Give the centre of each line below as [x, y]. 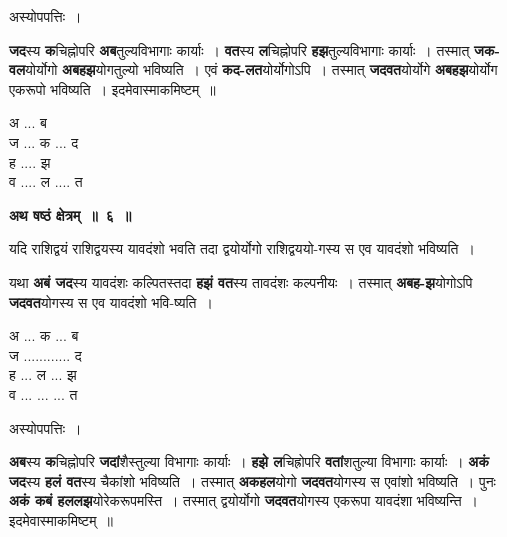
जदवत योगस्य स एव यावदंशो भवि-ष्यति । [111, 301]
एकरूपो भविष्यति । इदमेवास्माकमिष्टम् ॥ [112, 88]
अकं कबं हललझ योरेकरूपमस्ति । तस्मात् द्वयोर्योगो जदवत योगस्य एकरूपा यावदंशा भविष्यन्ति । [244, 500]
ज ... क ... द [44, 141]
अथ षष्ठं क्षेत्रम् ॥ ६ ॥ [70, 214]
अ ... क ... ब [44, 335]
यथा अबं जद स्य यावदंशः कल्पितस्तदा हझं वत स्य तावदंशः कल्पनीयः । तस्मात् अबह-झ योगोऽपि [241, 281]
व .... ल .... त [46, 181]
